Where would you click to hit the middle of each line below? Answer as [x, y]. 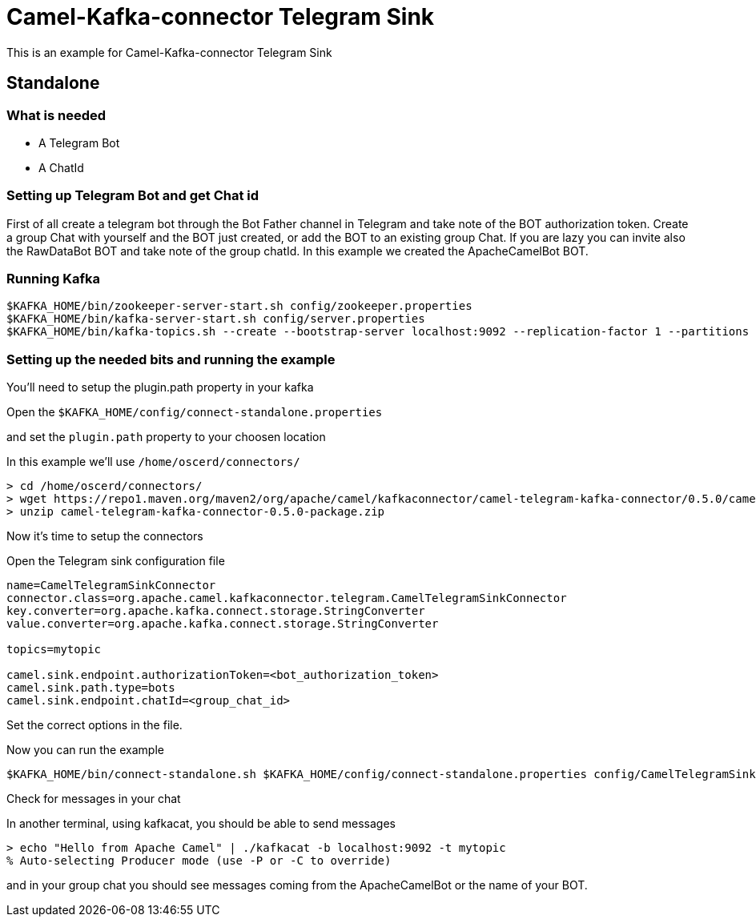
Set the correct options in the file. [94, 725]
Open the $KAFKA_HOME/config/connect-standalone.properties [195, 412]
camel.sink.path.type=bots [91, 688]
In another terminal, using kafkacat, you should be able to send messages [201, 824]
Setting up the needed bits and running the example [171, 359]
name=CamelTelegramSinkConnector [111, 586]
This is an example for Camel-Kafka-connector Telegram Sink [169, 52]
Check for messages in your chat [94, 799]
